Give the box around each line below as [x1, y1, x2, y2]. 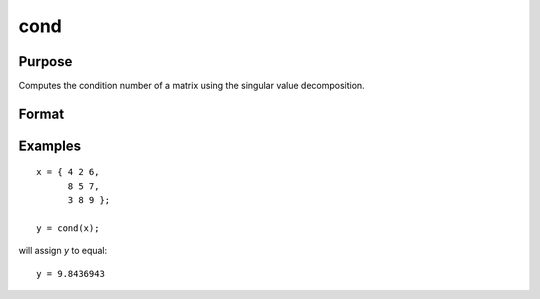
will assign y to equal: [18, 245, 108, 257]
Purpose [18, 53, 73, 70]
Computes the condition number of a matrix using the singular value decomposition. [18, 80, 365, 92]
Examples [18, 137, 82, 154]
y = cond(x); [36, 223, 100, 234]
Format [18, 105, 65, 122]
